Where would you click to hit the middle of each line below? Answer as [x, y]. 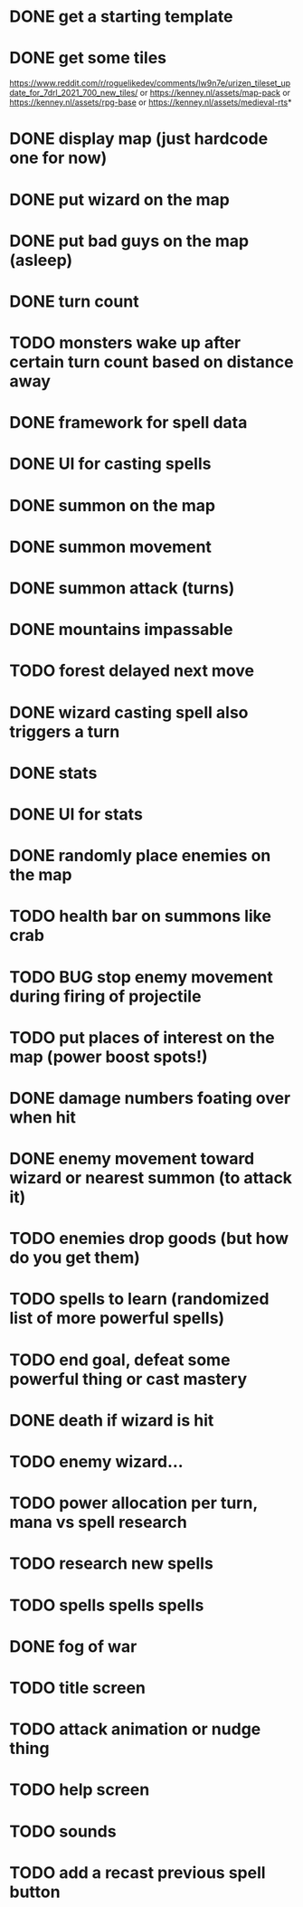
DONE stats [53, 773]
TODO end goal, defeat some [120, 1360]
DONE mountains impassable [121, 630]
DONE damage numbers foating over [150, 1098]
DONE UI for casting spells [110, 464]
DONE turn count [74, 301]
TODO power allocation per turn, [133, 1503]
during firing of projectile [105, 996]
